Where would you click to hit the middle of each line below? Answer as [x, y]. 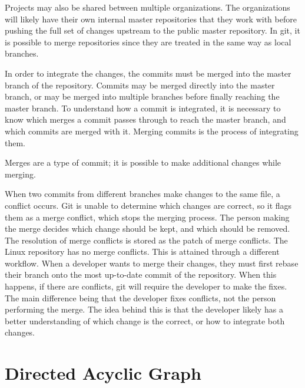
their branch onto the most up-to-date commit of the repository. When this [141, 274]
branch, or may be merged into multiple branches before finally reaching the [142, 96]
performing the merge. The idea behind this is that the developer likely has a [144, 309]
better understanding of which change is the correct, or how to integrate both [145, 320]
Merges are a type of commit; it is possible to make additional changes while [143, 162]
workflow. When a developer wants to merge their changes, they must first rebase [152, 263]
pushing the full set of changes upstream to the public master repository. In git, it [152, 30]
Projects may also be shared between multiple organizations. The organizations [147, 7]
